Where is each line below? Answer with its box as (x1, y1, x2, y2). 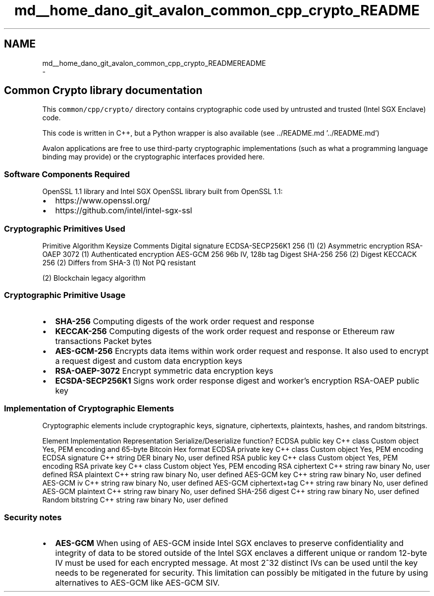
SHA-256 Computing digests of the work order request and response (55, 316, 315, 326)
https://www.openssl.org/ (55, 196, 151, 206)
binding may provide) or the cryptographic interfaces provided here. (42, 152, 265, 161)
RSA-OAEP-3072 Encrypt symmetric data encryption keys (55, 365, 273, 376)
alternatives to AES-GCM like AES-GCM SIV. (55, 578, 220, 588)
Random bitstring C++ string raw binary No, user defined (42, 496, 228, 504)
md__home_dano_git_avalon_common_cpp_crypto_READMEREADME (42, 58, 266, 67)
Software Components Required (4, 169, 130, 179)
